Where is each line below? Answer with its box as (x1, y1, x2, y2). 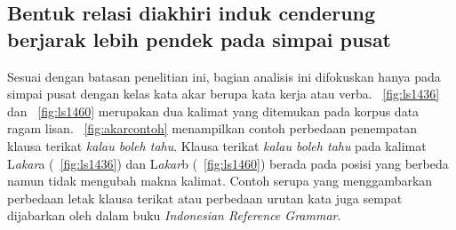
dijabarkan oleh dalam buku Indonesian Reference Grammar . (7, 206, 341, 225)
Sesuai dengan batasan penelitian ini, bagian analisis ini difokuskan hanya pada (7, 67, 441, 85)
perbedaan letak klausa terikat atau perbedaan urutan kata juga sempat (7, 188, 403, 207)
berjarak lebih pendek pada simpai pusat (7, 25, 392, 52)
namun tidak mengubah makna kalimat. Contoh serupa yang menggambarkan (7, 171, 433, 190)
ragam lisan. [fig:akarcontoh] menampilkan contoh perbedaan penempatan (7, 119, 418, 138)
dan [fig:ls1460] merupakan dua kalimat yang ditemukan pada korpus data (7, 101, 420, 120)
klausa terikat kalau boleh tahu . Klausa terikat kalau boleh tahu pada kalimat (7, 136, 427, 155)
